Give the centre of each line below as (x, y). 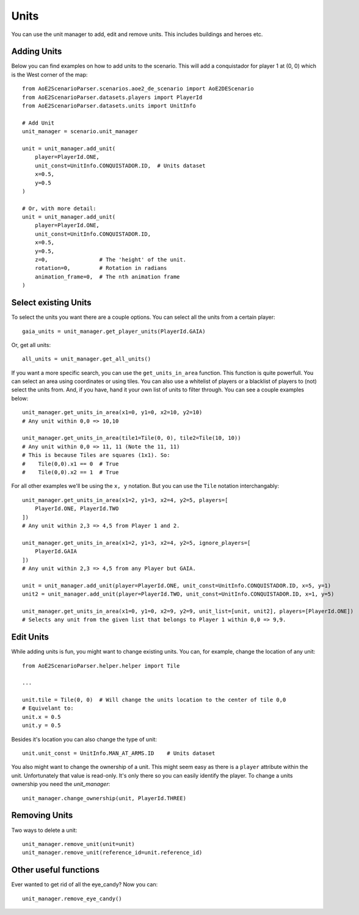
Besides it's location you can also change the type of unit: (84, 739)
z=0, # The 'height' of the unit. (110, 260)
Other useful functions (56, 870)
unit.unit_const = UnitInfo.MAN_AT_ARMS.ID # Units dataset (119, 753)
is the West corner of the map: (49, 75)
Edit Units (30, 637)
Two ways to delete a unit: (44, 830)
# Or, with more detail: (59, 208)
